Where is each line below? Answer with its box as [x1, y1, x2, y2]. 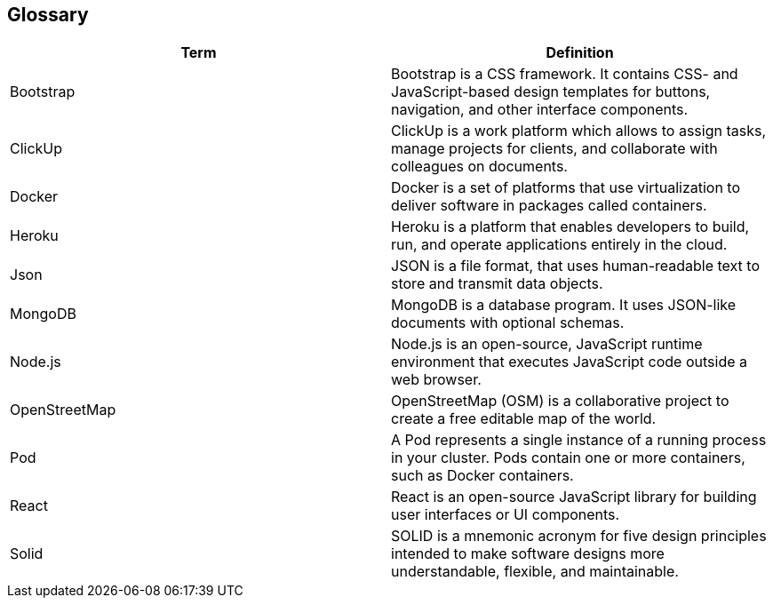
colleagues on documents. [391, 157, 568, 176]
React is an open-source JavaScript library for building [391, 488, 757, 506]
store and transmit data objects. [391, 275, 603, 293]
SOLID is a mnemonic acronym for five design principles [391, 527, 767, 545]
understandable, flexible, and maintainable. [391, 562, 679, 581]
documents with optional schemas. [391, 314, 625, 332]
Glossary [7, 4, 89, 26]
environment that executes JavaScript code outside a [391, 353, 747, 371]
